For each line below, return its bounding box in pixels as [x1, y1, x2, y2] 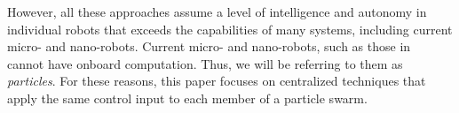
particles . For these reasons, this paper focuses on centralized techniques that [7, 72, 426, 90]
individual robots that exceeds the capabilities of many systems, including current [7, 19, 453, 38]
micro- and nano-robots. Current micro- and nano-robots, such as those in [7, 37, 411, 56]
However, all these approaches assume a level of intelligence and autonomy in [7, 3, 427, 20]
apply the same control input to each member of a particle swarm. [7, 88, 368, 107]
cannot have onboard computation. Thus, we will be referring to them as [7, 54, 403, 72]
